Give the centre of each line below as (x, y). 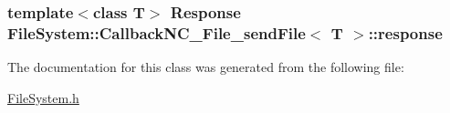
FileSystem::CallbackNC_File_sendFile (157, 32)
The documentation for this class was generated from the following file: (206, 67)
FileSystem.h (43, 97)
